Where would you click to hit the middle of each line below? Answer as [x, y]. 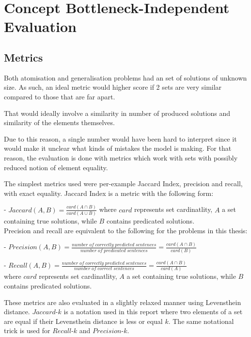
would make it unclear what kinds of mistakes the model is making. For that [118, 148]
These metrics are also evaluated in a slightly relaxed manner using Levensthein [123, 302]
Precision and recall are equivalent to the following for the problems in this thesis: [126, 230]
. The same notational [201, 321]
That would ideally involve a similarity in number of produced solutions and [117, 113]
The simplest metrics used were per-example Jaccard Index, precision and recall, [123, 184]
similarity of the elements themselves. [59, 122]
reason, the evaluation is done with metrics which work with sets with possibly [121, 157]
